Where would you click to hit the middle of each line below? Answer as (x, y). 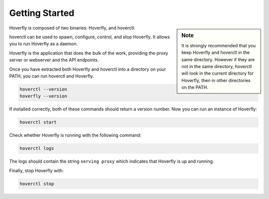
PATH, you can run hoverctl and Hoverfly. (52, 76)
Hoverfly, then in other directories (216, 80)
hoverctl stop (37, 184)
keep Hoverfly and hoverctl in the (216, 53)
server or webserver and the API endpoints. (54, 60)
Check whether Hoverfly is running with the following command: (75, 135)
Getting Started (42, 13)
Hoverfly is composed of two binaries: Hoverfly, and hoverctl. (72, 28)
